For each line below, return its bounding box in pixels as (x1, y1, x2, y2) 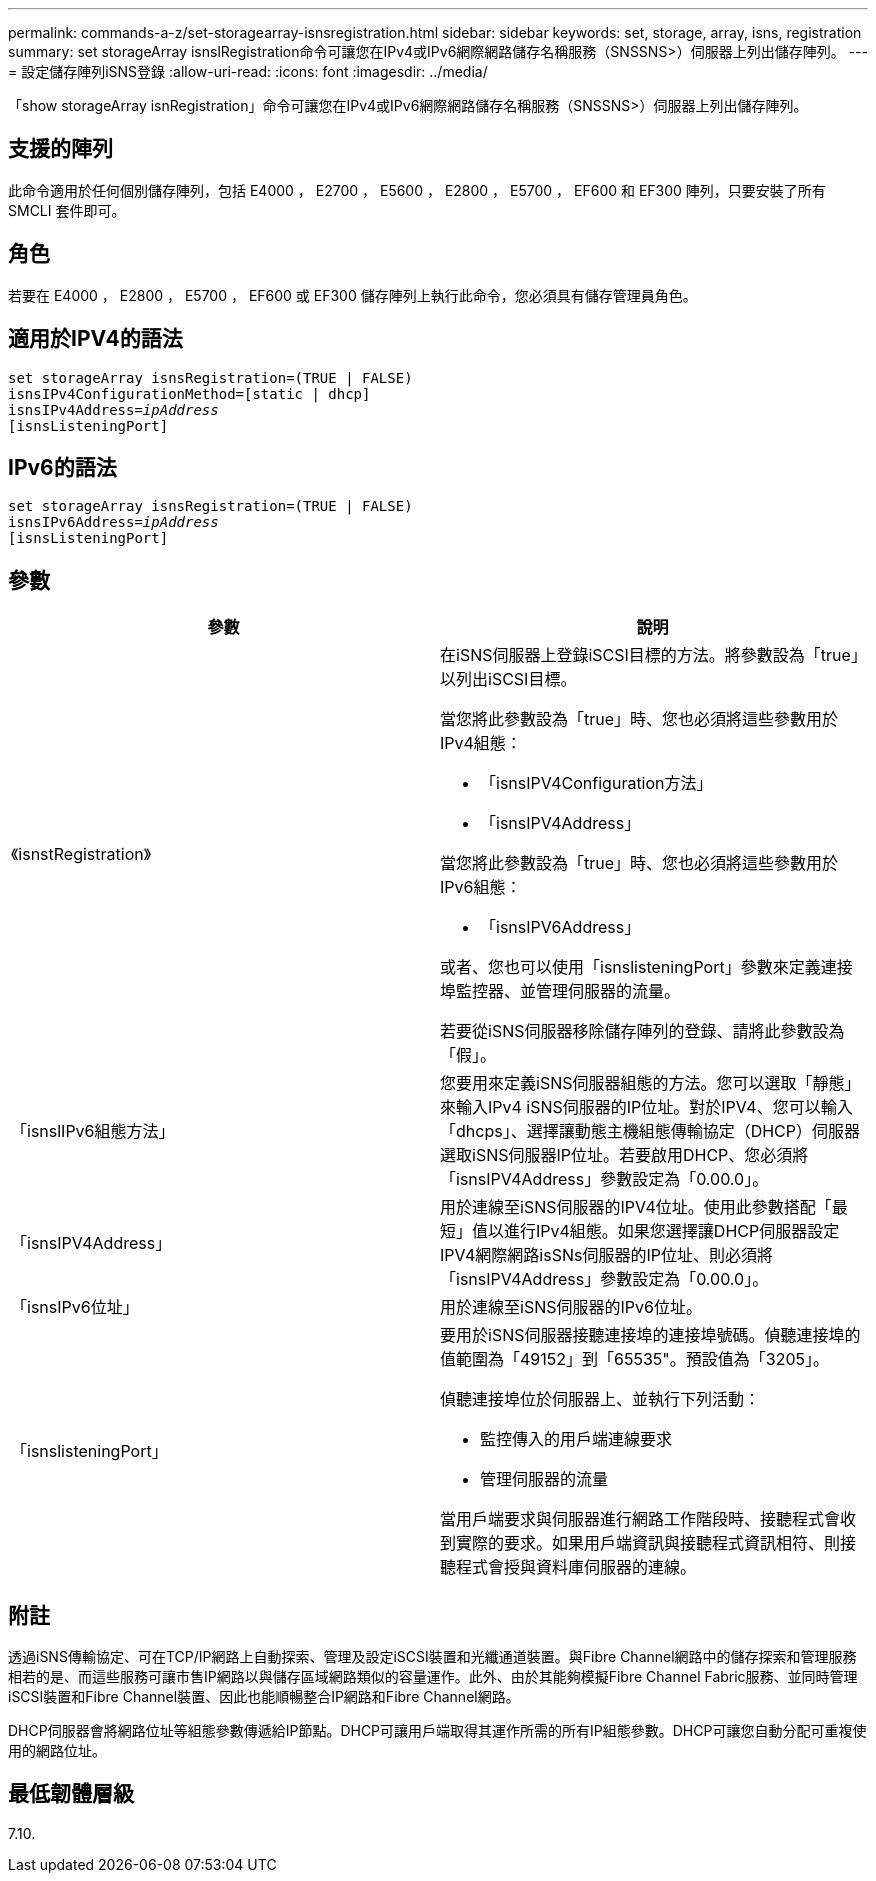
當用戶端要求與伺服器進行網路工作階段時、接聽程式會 (440, 1509, 841, 1530)
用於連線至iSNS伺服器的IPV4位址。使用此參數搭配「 (440, 1197, 832, 1218)
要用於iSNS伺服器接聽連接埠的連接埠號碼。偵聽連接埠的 (440, 1325, 861, 1346)
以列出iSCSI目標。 (440, 669, 577, 690)
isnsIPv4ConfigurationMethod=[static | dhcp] (8, 385, 371, 402)
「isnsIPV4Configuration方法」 (480, 773, 713, 794)
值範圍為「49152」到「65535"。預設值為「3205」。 (440, 1349, 829, 1370)
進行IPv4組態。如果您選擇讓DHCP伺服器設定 (504, 1221, 840, 1242)
